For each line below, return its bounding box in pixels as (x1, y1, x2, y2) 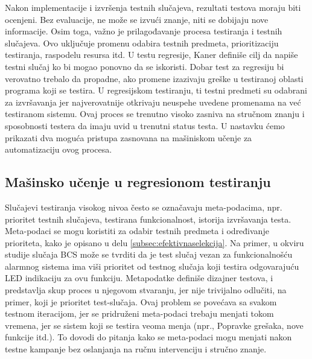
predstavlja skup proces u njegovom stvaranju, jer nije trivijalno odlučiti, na (5, 284, 287, 296)
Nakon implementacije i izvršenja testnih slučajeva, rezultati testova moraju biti (5, 1, 301, 13)
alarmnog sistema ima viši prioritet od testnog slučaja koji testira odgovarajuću (5, 259, 299, 272)
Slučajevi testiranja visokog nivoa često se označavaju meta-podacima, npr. (5, 200, 282, 213)
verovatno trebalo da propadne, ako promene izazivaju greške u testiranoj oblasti (5, 72, 304, 84)
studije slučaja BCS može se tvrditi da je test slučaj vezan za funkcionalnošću (5, 248, 293, 261)
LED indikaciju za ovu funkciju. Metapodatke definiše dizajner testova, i (5, 272, 273, 284)
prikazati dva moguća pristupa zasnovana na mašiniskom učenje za (5, 131, 252, 144)
